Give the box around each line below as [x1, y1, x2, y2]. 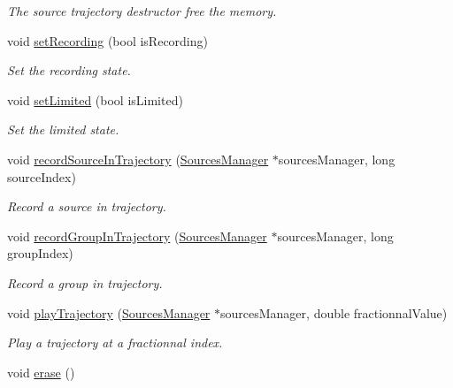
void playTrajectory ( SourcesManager [7, 303, 211, 322]
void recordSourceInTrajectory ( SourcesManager [7, 149, 269, 168]
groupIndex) [7, 244, 73, 262]
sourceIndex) [7, 167, 76, 186]
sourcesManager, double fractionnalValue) [220, 303, 448, 322]
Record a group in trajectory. [7, 273, 163, 292]
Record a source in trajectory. [7, 197, 166, 216]
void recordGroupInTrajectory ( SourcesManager [7, 226, 267, 245]
